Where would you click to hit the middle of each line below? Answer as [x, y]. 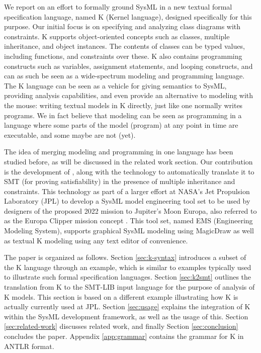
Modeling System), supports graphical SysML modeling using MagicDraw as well [129, 231]
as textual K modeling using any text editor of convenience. [96, 240]
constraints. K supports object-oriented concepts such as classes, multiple [117, 36]
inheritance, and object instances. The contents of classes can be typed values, [124, 46]
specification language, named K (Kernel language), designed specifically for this [128, 16]
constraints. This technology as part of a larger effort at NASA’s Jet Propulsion [127, 191]
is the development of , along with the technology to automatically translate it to [129, 171]
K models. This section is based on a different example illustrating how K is [121, 296]
